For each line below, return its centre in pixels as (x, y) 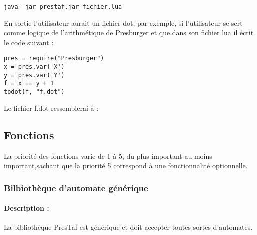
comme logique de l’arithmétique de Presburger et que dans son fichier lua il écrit (129, 33)
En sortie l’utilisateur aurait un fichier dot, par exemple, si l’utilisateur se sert (123, 23)
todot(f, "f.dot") (34, 92)
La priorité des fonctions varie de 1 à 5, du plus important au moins (108, 155)
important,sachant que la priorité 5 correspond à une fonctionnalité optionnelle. (126, 165)
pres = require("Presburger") (54, 59)
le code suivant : (29, 42)
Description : (27, 208)
